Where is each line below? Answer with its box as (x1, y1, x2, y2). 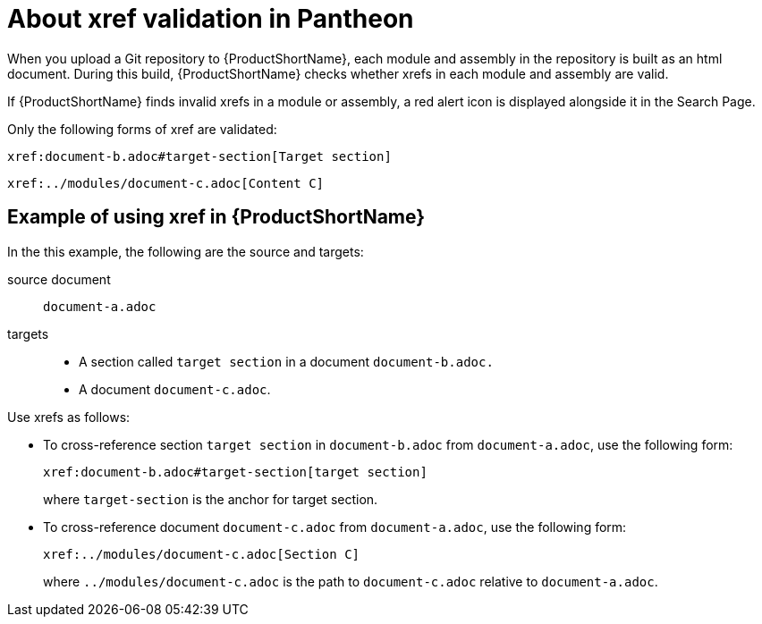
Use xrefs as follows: (7, 409, 131, 425)
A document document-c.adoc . (79, 381, 271, 397)
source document (7, 271, 111, 287)
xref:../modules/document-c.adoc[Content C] (7, 175, 325, 190)
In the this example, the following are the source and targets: (7, 243, 364, 259)
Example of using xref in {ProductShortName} (7, 206, 426, 229)
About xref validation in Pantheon (7, 4, 414, 34)
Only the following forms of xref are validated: (7, 121, 277, 137)
